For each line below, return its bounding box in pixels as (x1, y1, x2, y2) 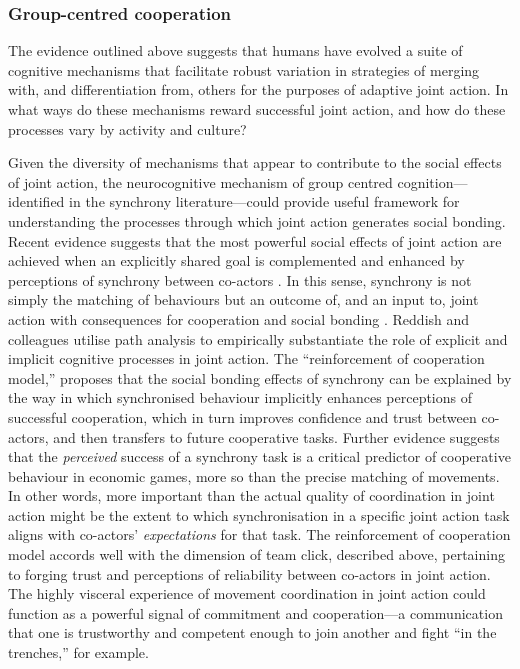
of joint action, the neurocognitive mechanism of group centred (8, 171, 393, 192)
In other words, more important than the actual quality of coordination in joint (8, 485, 495, 506)
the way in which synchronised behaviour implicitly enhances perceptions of (8, 387, 473, 408)
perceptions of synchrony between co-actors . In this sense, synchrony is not (8, 269, 472, 290)
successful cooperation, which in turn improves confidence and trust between (8, 406, 477, 427)
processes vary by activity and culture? (8, 118, 247, 139)
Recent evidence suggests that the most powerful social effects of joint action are (8, 230, 502, 251)
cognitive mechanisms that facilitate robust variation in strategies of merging (8, 59, 480, 80)
